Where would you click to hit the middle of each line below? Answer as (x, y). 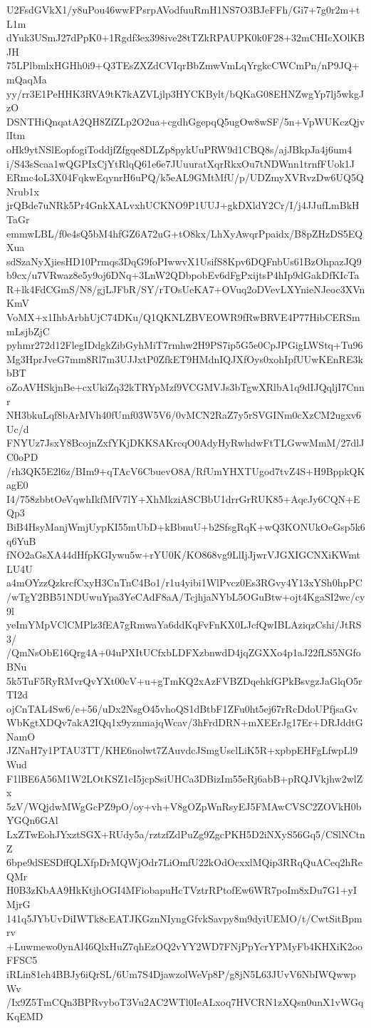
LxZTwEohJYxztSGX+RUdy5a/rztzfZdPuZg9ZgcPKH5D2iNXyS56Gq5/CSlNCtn (186, 834)
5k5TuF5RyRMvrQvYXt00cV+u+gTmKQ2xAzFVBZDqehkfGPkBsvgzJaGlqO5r (184, 680)
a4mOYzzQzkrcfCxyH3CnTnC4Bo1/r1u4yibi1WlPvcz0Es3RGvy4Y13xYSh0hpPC (184, 582)
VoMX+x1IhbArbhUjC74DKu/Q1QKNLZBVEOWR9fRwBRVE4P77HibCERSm (183, 317)
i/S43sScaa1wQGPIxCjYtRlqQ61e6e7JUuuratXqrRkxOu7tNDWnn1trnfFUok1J (181, 163)
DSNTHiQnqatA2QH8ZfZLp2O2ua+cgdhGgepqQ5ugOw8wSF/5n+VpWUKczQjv (186, 121)
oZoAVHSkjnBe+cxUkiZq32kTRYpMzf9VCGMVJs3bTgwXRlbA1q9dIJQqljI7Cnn (185, 387)
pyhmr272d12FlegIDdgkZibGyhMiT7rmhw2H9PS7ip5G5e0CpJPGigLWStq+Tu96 (185, 345)
